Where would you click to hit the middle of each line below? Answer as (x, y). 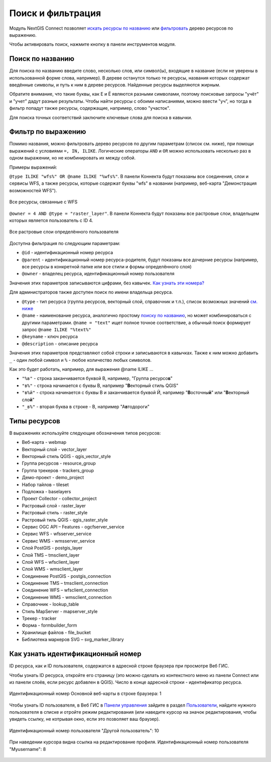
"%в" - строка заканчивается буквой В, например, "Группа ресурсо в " (97, 378)
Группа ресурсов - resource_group (59, 464)
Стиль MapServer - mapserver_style (60, 611)
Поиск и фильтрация (55, 13)
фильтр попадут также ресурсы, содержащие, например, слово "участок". (90, 108)
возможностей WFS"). (33, 190)
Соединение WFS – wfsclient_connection (65, 590)
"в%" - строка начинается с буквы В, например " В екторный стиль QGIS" (100, 386)
